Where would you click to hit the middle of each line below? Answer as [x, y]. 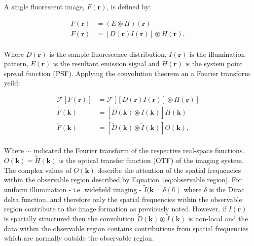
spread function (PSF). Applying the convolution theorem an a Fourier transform [127, 73]
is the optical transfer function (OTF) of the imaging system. [151, 160]
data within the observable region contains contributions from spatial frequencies [126, 228]
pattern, [16, 63]
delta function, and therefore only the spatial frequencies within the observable [123, 199]
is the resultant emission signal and [106, 63]
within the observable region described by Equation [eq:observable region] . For [123, 180]
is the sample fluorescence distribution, [108, 54]
